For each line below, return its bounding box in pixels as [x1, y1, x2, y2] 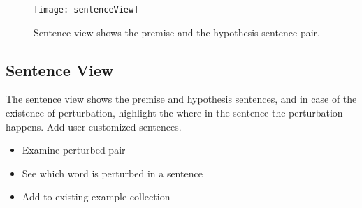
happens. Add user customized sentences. [6, 119, 182, 133]
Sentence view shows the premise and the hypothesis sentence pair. [34, 24, 320, 39]
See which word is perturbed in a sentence [22, 165, 203, 180]
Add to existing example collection [22, 189, 171, 204]
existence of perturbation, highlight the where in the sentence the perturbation [6, 105, 343, 120]
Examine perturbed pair [22, 142, 126, 157]
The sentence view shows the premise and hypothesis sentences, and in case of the [6, 91, 357, 106]
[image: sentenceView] [34, 5, 139, 15]
